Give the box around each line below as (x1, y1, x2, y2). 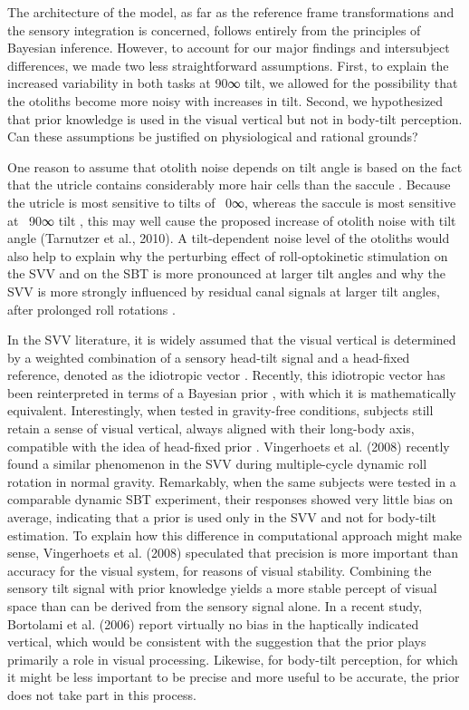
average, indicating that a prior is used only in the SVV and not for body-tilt (7, 508, 437, 527)
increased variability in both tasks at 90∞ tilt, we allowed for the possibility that (7, 73, 458, 92)
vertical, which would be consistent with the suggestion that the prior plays (7, 632, 426, 651)
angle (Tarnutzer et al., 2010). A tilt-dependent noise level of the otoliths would (7, 229, 450, 248)
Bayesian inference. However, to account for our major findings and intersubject (7, 38, 450, 57)
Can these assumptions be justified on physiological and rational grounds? (7, 127, 418, 146)
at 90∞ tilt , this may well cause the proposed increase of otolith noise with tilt (7, 210, 456, 229)
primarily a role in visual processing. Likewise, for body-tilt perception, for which (7, 649, 458, 668)
